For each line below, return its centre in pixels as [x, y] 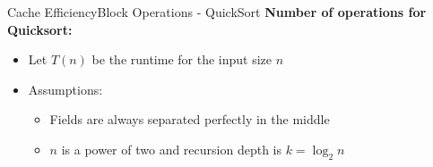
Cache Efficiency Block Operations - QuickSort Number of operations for [217, 12]
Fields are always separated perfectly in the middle [190, 119]
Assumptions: [65, 89]
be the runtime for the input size [182, 59]
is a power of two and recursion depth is [171, 149]
